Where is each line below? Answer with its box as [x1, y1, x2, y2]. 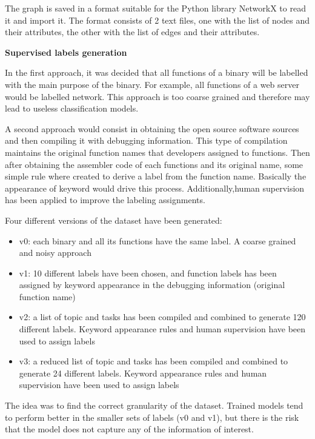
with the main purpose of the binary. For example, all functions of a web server [5, 78, 299, 90]
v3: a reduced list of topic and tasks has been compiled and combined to [19, 355, 288, 367]
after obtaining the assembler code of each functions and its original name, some [5, 158, 303, 170]
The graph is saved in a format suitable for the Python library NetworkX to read [5, 2, 306, 14]
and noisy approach [19, 246, 91, 259]
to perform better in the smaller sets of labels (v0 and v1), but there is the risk [5, 411, 299, 423]
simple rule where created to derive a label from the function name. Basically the [5, 170, 307, 183]
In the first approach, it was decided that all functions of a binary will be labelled [5, 66, 308, 79]
